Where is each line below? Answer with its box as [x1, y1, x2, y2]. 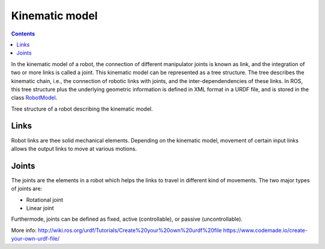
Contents [11, 30, 36, 37]
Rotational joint [26, 196, 63, 203]
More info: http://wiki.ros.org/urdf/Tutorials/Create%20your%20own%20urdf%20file [11, 226, 222, 234]
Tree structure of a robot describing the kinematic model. [11, 105, 153, 112]
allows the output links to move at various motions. [11, 145, 137, 152]
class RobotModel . [11, 94, 57, 102]
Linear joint [26, 204, 54, 212]
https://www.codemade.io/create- [223, 226, 308, 234]
